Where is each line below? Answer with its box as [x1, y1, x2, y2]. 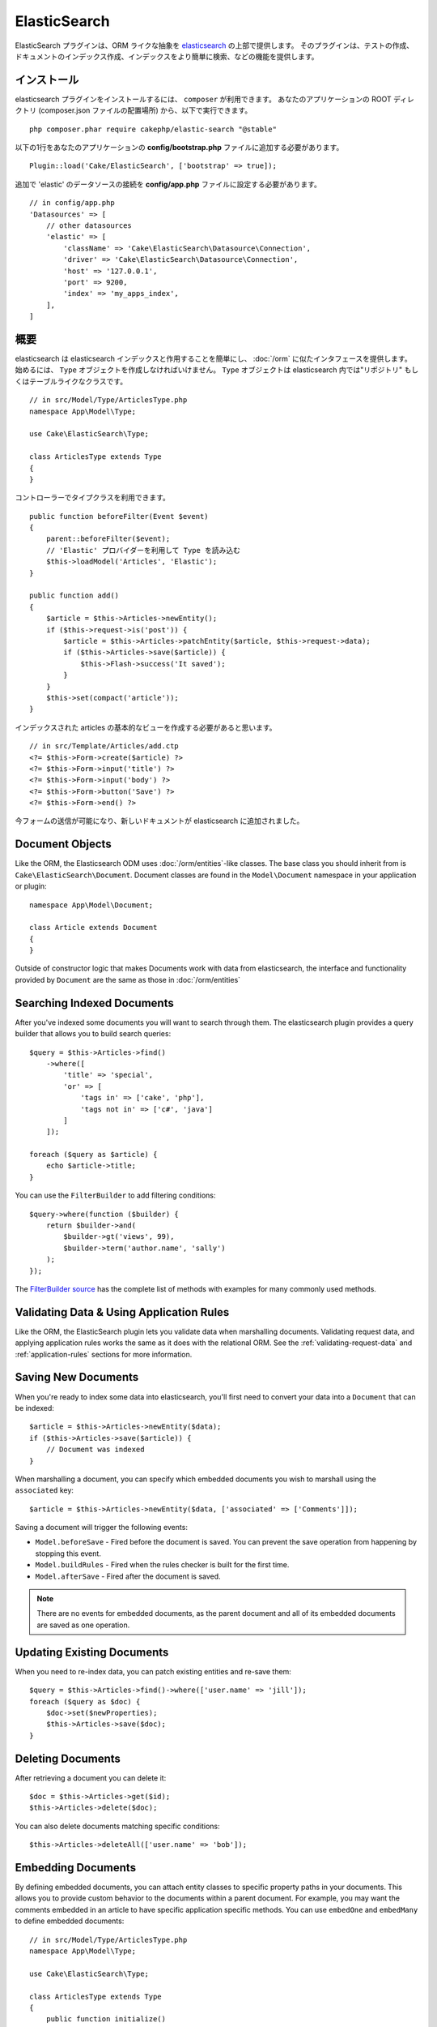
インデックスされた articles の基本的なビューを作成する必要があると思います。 [15, 722, 277, 732]
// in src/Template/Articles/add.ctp [29, 742, 180, 751]
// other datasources [45, 221, 133, 230]
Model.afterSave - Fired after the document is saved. [35, 1571, 222, 1581]
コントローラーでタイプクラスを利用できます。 [15, 493, 170, 503]
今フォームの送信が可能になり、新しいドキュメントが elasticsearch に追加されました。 [15, 816, 304, 826]
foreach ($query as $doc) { [29, 1697, 141, 1706]
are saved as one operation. [36, 1620, 130, 1630]
